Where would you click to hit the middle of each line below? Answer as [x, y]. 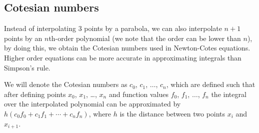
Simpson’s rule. [27, 67]
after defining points [35, 94]
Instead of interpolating [40, 28]
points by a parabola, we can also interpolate [153, 28]
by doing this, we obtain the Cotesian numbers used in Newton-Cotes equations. [127, 48]
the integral [229, 94]
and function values [139, 94]
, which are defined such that [211, 84]
